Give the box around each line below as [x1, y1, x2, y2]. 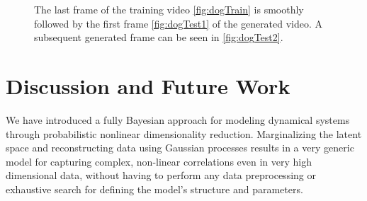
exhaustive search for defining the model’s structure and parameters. [6, 181, 303, 196]
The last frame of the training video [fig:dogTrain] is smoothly [34, 2, 304, 16]
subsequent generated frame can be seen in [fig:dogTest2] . [34, 30, 283, 45]
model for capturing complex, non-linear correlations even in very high [6, 154, 312, 168]
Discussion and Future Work [6, 71, 290, 100]
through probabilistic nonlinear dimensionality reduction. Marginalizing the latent [6, 126, 362, 141]
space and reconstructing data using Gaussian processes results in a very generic [6, 140, 354, 155]
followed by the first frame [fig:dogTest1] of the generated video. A [34, 16, 323, 30]
